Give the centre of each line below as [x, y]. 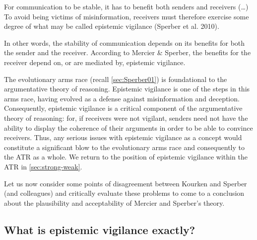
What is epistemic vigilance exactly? [100, 229]
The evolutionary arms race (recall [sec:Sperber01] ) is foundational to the [116, 79]
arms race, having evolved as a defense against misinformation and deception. [122, 98]
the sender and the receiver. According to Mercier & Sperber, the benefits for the [128, 52]
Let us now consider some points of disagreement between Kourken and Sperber [126, 183]
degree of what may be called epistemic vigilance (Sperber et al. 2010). [112, 26]
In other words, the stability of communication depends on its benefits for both [125, 42]
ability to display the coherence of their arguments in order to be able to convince [128, 127]
